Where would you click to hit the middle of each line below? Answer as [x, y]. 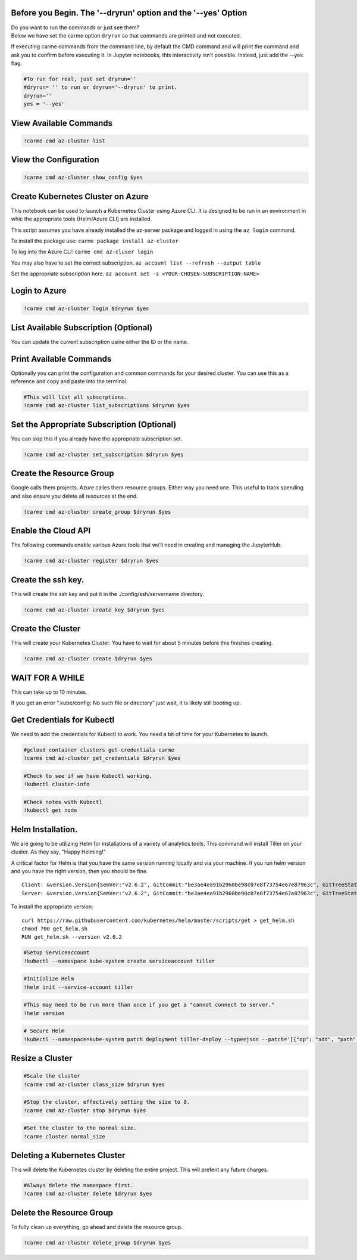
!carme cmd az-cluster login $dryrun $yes [86, 309]
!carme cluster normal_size [64, 1136]
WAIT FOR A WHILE [48, 677]
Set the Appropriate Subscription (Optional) [94, 424]
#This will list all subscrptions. [75, 397]
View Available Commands [62, 123]
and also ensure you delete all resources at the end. [74, 496]
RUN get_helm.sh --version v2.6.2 [72, 937]
